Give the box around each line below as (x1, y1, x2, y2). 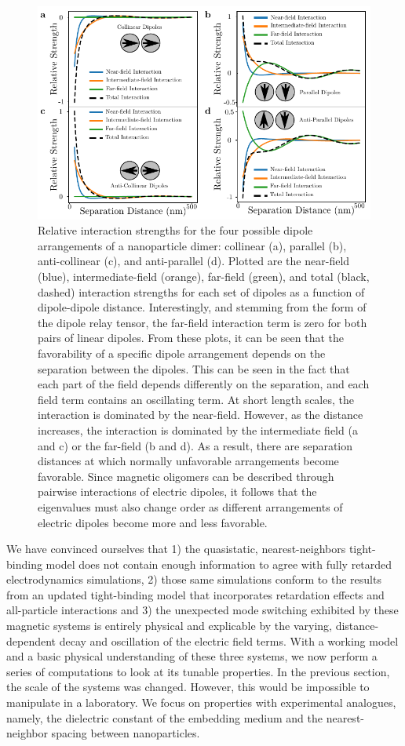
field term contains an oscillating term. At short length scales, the (38, 391, 354, 407)
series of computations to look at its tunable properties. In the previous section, (6, 663, 390, 679)
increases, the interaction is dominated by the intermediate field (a (38, 421, 358, 438)
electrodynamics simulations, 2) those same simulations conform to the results (6, 571, 381, 588)
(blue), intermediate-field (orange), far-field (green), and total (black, (38, 268, 370, 284)
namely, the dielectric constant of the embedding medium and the (6, 709, 323, 726)
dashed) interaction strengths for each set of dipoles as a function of (38, 283, 365, 300)
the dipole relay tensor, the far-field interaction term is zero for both (38, 314, 367, 330)
